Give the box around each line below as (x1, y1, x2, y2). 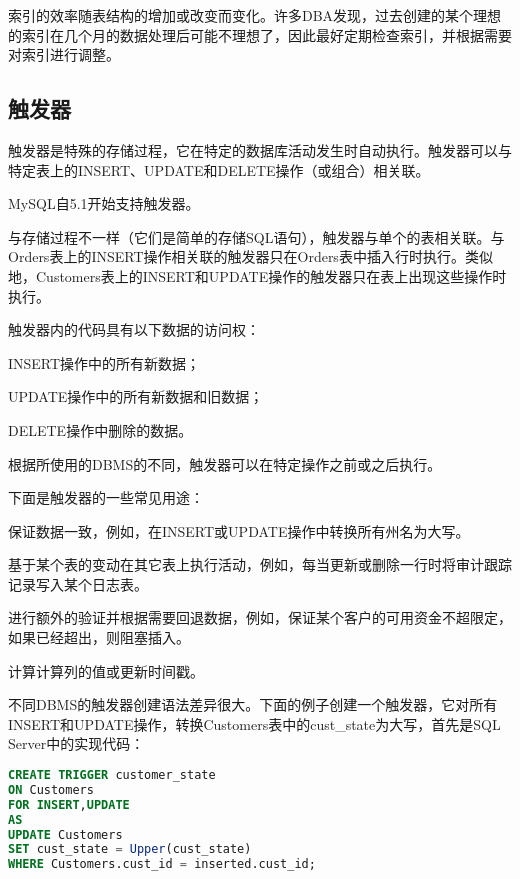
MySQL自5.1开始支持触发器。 (8, 193, 200, 214)
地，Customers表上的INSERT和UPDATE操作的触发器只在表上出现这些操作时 (8, 265, 507, 286)
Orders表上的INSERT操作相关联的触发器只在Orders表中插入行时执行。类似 (8, 246, 493, 267)
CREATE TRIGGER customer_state (8, 768, 216, 783)
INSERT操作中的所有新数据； (8, 352, 201, 373)
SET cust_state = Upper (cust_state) (8, 842, 252, 857)
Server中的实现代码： (8, 733, 145, 754)
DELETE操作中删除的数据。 (8, 419, 193, 440)
